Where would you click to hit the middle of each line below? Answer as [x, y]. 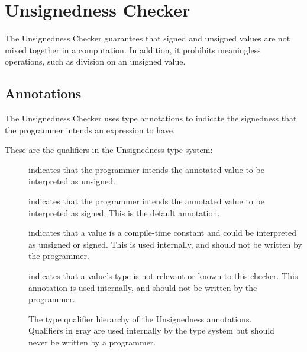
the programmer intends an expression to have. [90, 129]
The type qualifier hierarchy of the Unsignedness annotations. [140, 319]
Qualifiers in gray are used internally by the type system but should [151, 330]
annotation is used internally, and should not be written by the [143, 287]
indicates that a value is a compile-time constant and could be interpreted [162, 233]
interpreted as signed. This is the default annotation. [124, 212]
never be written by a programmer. [92, 342]
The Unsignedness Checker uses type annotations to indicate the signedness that [151, 118]
